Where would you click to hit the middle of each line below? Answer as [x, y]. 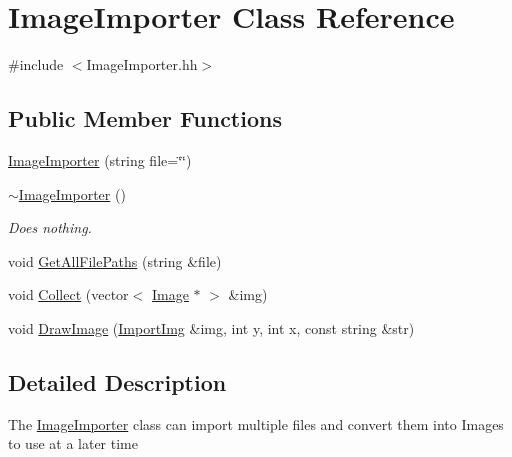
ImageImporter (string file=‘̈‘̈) [100, 159]
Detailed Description [117, 381]
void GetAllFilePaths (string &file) [115, 260]
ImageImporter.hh [142, 64]
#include [36, 64]
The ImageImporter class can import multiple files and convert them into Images [256, 423]
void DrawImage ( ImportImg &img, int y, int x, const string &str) [211, 327]
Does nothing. [50, 227]
